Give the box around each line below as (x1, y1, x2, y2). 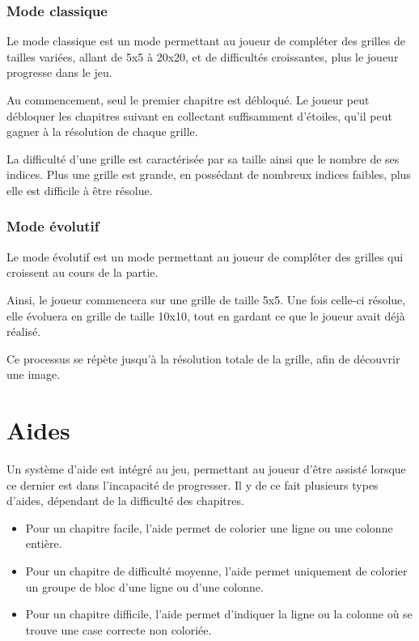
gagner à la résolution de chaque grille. (6, 123, 198, 140)
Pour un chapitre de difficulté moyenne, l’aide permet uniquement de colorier (25, 562, 408, 579)
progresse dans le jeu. (6, 64, 112, 81)
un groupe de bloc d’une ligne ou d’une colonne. (25, 578, 264, 595)
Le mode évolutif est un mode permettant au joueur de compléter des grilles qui (6, 248, 404, 265)
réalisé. (6, 323, 41, 340)
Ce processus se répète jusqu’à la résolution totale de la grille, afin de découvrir (6, 350, 400, 367)
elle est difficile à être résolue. (6, 181, 153, 198)
